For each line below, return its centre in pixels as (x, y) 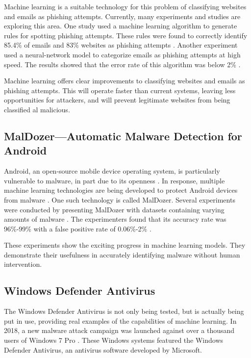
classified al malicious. (37, 109)
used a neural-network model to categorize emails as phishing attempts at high (122, 54)
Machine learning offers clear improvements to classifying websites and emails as (125, 81)
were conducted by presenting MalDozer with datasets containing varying (114, 209)
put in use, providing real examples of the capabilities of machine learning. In (120, 320)
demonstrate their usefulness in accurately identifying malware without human (122, 254)
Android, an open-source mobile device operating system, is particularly (112, 171)
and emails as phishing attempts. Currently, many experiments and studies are (122, 16)
